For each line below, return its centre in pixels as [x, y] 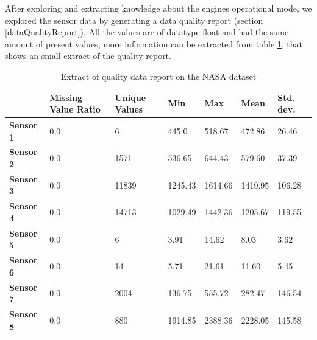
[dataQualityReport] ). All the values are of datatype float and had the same [147, 32]
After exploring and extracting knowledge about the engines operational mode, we [158, 8]
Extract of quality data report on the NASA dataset [158, 76]
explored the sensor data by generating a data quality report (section [134, 20]
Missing [66, 97]
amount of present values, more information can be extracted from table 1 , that [154, 43]
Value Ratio [75, 109]
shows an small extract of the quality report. [88, 56]
